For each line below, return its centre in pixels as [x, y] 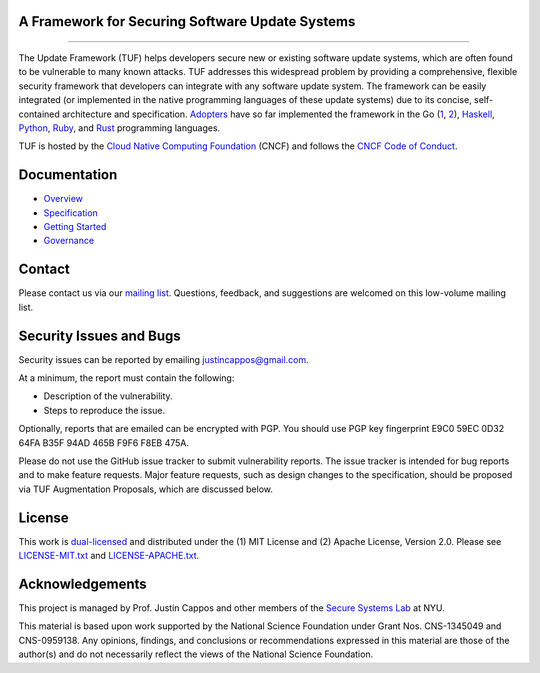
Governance [69, 241]
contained [39, 114]
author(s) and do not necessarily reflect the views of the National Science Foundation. [196, 654]
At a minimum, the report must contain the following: [126, 378]
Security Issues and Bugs [100, 335]
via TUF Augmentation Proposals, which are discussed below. [146, 489]
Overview [63, 199]
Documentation [68, 175]
